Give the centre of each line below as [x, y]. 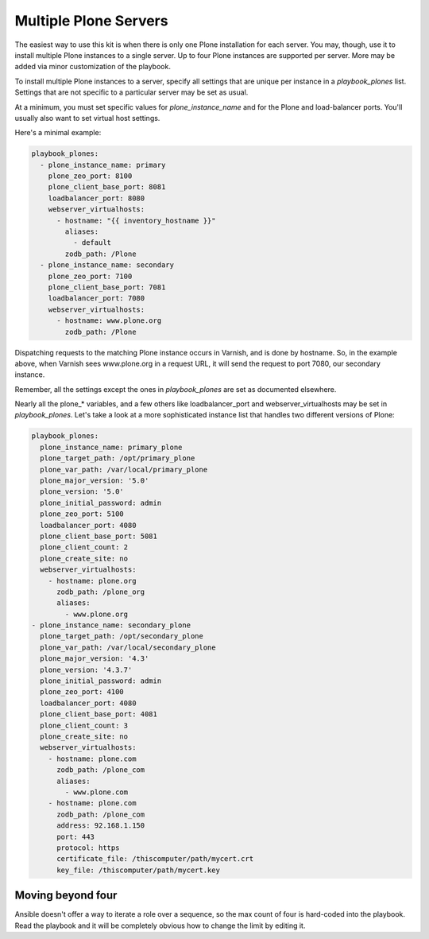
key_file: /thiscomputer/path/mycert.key [138, 870]
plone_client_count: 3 [84, 725]
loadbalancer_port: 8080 [97, 198]
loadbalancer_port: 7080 [97, 299]
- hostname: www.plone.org [109, 321]
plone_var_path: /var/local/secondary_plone [128, 647]
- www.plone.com [97, 792]
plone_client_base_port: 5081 [99, 536]
